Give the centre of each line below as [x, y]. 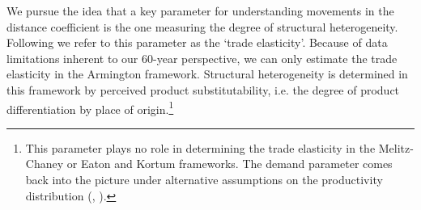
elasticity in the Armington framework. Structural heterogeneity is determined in [207, 74]
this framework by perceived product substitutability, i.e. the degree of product [203, 89]
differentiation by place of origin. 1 [90, 107]
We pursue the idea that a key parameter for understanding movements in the [200, 10]
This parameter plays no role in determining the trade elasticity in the [200, 147]
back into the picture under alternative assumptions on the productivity [204, 179]
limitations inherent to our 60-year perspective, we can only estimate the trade [202, 58]
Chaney [45, 164]
